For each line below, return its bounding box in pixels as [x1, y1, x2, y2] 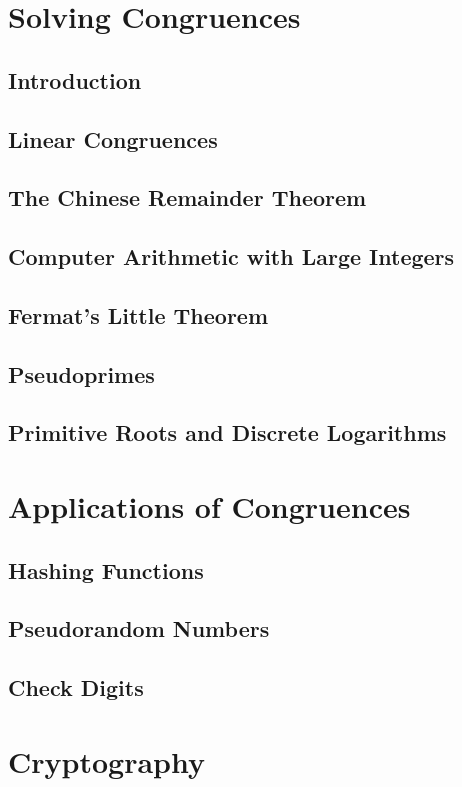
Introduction [8, 64, 142, 95]
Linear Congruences [8, 123, 218, 154]
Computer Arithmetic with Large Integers [8, 241, 455, 272]
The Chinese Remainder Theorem [8, 182, 367, 213]
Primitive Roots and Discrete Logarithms [8, 417, 447, 448]
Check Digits [8, 672, 144, 703]
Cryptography [8, 740, 205, 781]
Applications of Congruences [8, 486, 411, 527]
